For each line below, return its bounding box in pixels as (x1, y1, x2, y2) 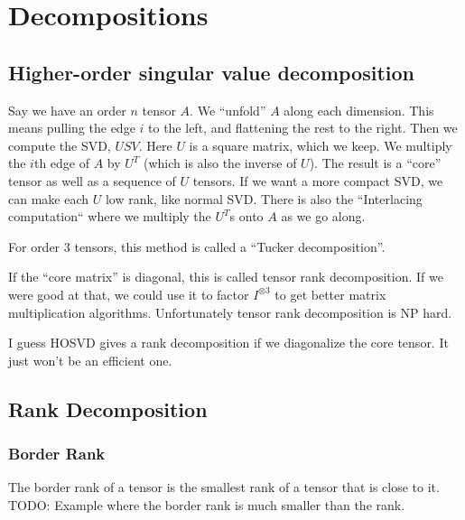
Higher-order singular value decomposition (8, 58, 415, 86)
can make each (8, 189, 89, 208)
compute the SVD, (8, 135, 111, 154)
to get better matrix (274, 284, 386, 303)
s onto (229, 207, 264, 226)
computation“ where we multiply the (8, 207, 211, 226)
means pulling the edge (8, 118, 135, 137)
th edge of (33, 153, 90, 172)
